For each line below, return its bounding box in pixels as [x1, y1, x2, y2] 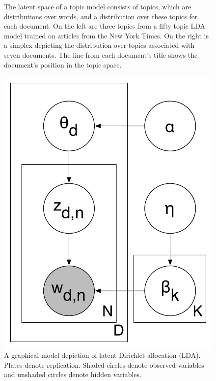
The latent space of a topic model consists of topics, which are [4, 1, 191, 11]
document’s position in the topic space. [4, 59, 122, 69]
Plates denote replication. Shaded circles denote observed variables [4, 359, 204, 370]
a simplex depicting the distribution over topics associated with [4, 40, 195, 50]
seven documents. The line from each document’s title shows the [4, 49, 198, 60]
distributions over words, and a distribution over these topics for [4, 11, 198, 21]
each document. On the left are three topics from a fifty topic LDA [4, 21, 206, 31]
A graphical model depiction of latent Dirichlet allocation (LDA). [4, 349, 201, 360]
